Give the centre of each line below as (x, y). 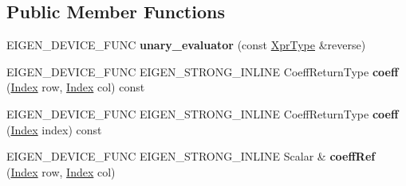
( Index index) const (54, 129)
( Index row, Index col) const (76, 87)
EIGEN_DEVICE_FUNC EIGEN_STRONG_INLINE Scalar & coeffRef (191, 156)
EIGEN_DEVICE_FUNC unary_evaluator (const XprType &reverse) (186, 45)
